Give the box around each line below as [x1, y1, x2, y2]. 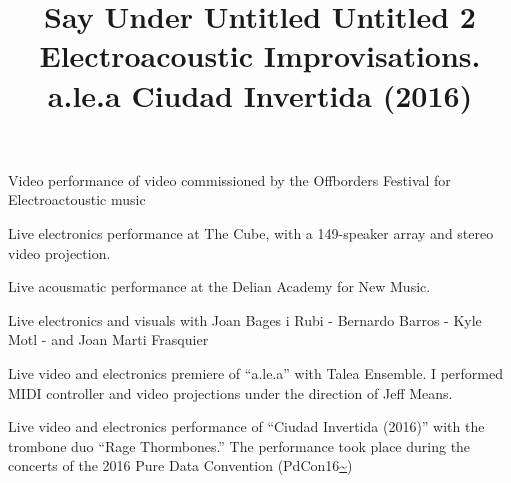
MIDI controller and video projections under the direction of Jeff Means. [8, 382, 453, 403]
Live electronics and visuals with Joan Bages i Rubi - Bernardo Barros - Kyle [8, 309, 482, 330]
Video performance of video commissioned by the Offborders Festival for [8, 169, 451, 190]
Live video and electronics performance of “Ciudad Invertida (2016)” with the [8, 416, 485, 437]
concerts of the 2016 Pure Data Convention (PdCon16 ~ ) [8, 455, 353, 476]
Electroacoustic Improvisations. [39, 35, 481, 76]
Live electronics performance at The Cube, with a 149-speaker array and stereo [8, 222, 494, 243]
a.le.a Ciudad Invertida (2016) [47, 74, 473, 115]
